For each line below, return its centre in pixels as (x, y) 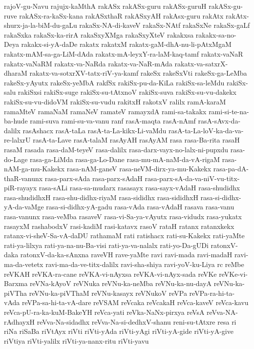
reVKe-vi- (233, 274)
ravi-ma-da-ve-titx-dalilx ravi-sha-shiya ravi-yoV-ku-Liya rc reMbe (145, 264)
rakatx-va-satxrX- (201, 63)
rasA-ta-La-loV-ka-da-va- (206, 130)
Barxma (16, 283)
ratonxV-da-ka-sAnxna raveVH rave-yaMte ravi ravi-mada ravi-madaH (126, 255)
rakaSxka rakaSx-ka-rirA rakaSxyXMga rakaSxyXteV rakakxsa (99, 34)
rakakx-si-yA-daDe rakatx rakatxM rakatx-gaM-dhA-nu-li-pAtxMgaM (126, 44)
